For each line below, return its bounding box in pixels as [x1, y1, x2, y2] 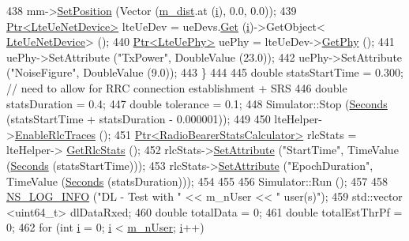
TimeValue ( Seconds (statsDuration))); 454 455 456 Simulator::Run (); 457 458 [6, 172, 388, 189]
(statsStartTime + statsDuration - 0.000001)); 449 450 [6, 111, 271, 127]
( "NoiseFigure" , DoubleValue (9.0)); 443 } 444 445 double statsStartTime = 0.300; [6, 64, 403, 81]
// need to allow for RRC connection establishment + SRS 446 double [6, 79, 347, 96]
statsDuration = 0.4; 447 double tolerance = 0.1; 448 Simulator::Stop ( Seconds [6, 95, 388, 111]
